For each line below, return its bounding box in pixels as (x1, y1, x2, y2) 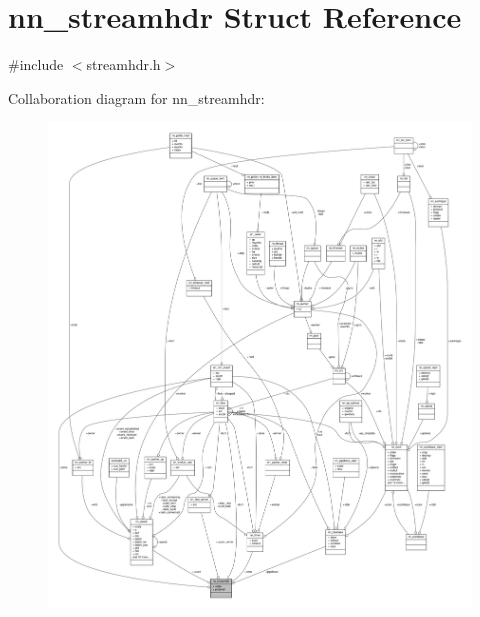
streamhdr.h (86, 54, 161, 75)
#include (8, 54, 64, 75)
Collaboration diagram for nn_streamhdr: (8, 87, 265, 108)
